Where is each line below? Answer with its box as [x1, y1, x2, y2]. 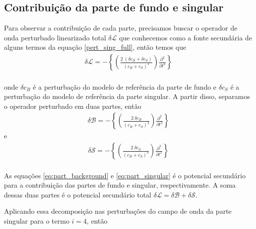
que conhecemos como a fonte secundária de [119, 32, 252, 42]
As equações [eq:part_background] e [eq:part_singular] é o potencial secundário [4, 170, 246, 180]
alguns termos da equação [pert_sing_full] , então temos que [4, 42, 186, 52]
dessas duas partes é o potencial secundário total [4, 189, 152, 199]
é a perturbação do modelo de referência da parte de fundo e [33, 81, 216, 92]
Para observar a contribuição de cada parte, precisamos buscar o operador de [4, 23, 238, 33]
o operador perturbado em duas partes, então [4, 100, 141, 111]
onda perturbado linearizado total [4, 32, 106, 42]
